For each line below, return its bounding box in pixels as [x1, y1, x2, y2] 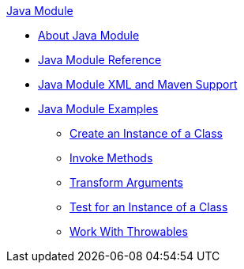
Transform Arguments [69, 176, 183, 189]
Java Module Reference [38, 53, 162, 66]
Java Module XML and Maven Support [38, 78, 238, 91]
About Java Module [38, 28, 140, 42]
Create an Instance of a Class [69, 127, 223, 140]
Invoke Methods [69, 151, 153, 165]
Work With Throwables [69, 225, 188, 238]
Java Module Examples [38, 102, 159, 116]
